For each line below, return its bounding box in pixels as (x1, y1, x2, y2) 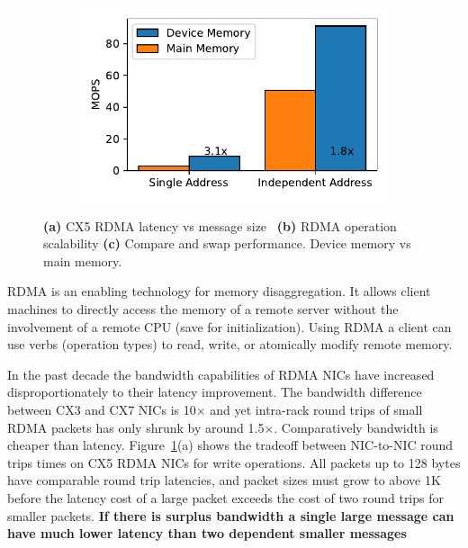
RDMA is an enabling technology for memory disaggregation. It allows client (7, 282, 431, 301)
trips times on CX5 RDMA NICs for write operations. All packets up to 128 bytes (7, 453, 461, 472)
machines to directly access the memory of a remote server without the (7, 299, 399, 318)
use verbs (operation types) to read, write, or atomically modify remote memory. (7, 335, 453, 354)
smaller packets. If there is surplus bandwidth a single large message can (7, 506, 454, 525)
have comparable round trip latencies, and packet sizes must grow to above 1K (7, 471, 441, 490)
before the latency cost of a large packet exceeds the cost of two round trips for (7, 488, 445, 507)
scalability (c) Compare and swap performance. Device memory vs (43, 234, 411, 253)
